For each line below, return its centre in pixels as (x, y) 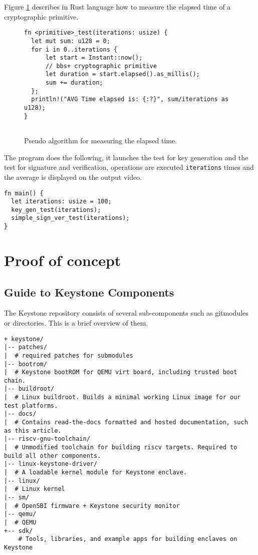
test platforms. (31, 405)
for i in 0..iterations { (74, 49)
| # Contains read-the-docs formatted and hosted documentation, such (126, 423)
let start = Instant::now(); (94, 58)
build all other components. (53, 456)
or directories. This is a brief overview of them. (76, 322)
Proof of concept (63, 260)
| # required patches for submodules (69, 355)
